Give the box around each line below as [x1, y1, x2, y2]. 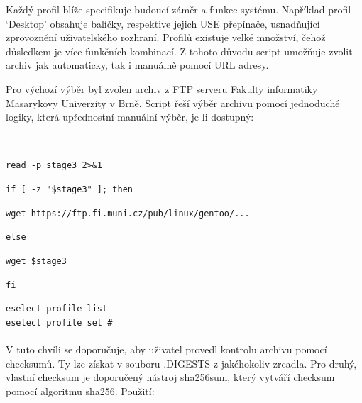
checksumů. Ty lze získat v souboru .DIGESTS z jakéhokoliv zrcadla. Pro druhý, [6, 355, 357, 370]
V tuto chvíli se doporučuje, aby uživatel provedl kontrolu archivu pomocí [6, 342, 327, 357]
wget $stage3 [6, 255, 67, 266]
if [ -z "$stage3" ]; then [6, 184, 133, 194]
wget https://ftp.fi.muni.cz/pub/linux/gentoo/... [6, 208, 250, 219]
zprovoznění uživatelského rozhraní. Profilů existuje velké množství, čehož [6, 30, 326, 45]
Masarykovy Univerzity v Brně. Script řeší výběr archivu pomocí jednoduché [6, 95, 340, 110]
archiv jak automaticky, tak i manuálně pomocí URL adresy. [6, 57, 269, 72]
